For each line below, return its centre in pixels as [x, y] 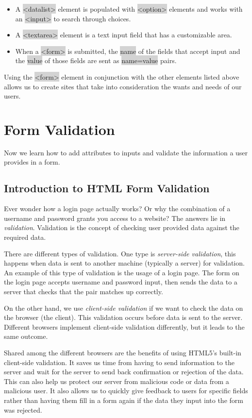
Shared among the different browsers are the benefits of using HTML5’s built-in [123, 352]
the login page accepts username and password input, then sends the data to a [121, 282]
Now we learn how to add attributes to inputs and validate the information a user [126, 152]
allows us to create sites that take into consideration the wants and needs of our [123, 86]
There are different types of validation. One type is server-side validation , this [120, 253]
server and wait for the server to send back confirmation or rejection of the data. [124, 372]
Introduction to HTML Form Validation [107, 188]
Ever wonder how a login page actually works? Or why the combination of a [117, 209]
